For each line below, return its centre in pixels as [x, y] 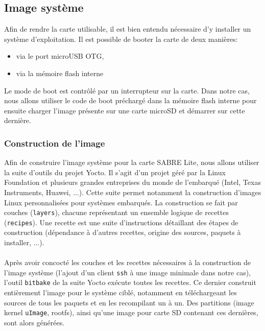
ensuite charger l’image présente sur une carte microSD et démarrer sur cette [125, 110]
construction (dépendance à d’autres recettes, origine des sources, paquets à [123, 232]
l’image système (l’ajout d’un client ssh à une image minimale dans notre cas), [128, 272]
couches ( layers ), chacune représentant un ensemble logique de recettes [116, 212]
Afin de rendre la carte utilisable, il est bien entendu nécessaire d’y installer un [128, 29]
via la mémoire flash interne [60, 73]
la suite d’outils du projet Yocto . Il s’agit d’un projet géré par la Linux [115, 172]
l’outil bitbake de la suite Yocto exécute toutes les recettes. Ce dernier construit [130, 282]
